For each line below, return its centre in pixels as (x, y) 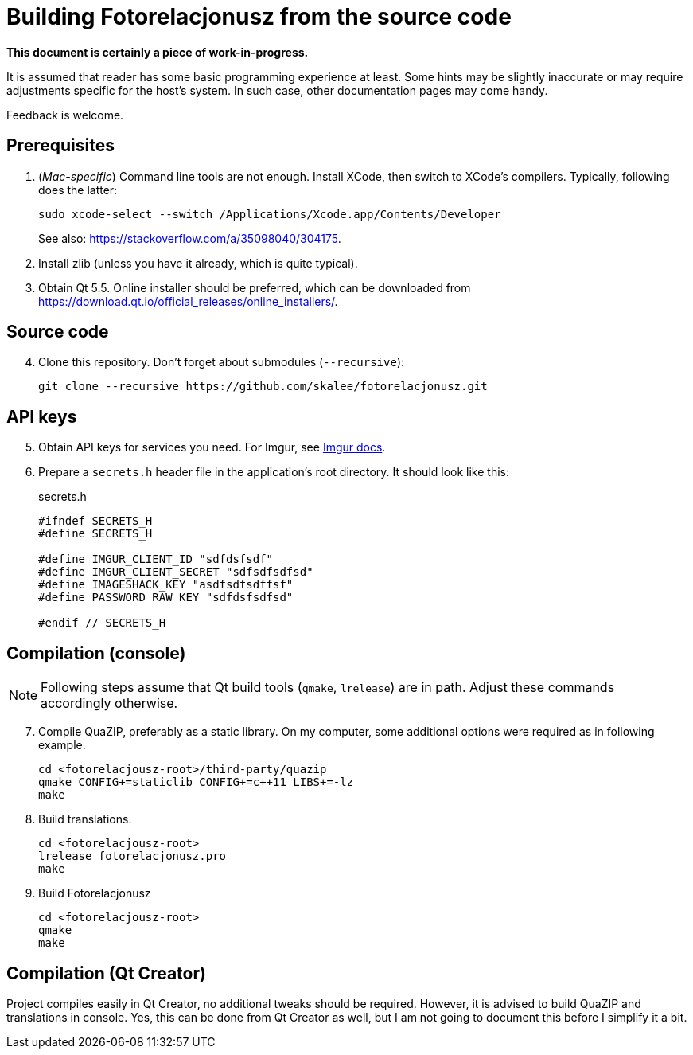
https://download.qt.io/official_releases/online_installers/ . (188, 301)
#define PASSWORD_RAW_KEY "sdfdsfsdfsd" (166, 598)
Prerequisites (60, 146)
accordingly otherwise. (109, 703)
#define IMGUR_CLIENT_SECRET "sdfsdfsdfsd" (176, 572)
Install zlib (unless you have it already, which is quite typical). (198, 263)
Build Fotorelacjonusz (95, 893)
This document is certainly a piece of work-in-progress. (158, 52)
